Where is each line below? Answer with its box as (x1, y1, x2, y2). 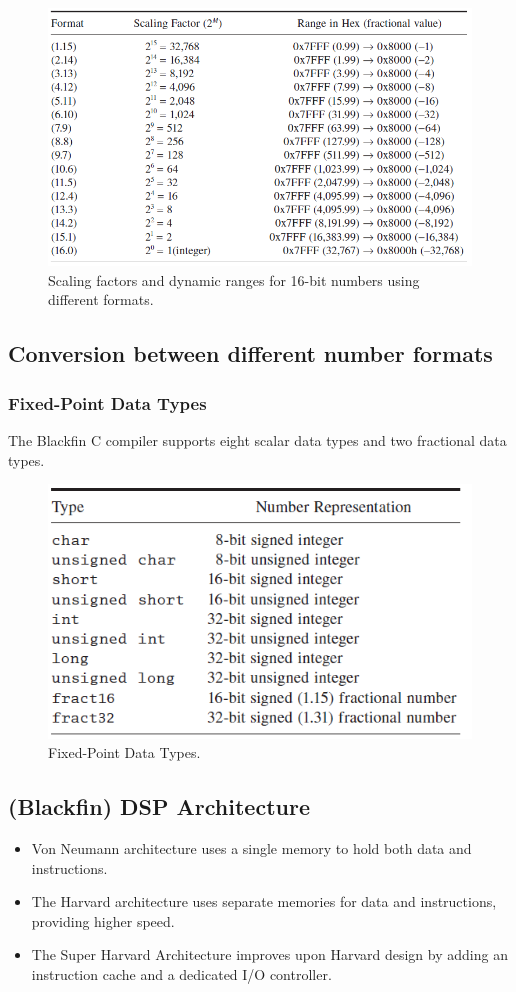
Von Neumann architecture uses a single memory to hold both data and (31, 838, 472, 859)
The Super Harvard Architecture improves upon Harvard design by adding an (31, 944, 508, 965)
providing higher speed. (31, 910, 175, 931)
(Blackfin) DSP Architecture (8, 791, 310, 822)
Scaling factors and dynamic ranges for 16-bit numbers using (48, 269, 420, 290)
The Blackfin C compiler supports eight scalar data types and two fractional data (8, 429, 507, 450)
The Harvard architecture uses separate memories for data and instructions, (31, 891, 497, 912)
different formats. (48, 289, 154, 310)
